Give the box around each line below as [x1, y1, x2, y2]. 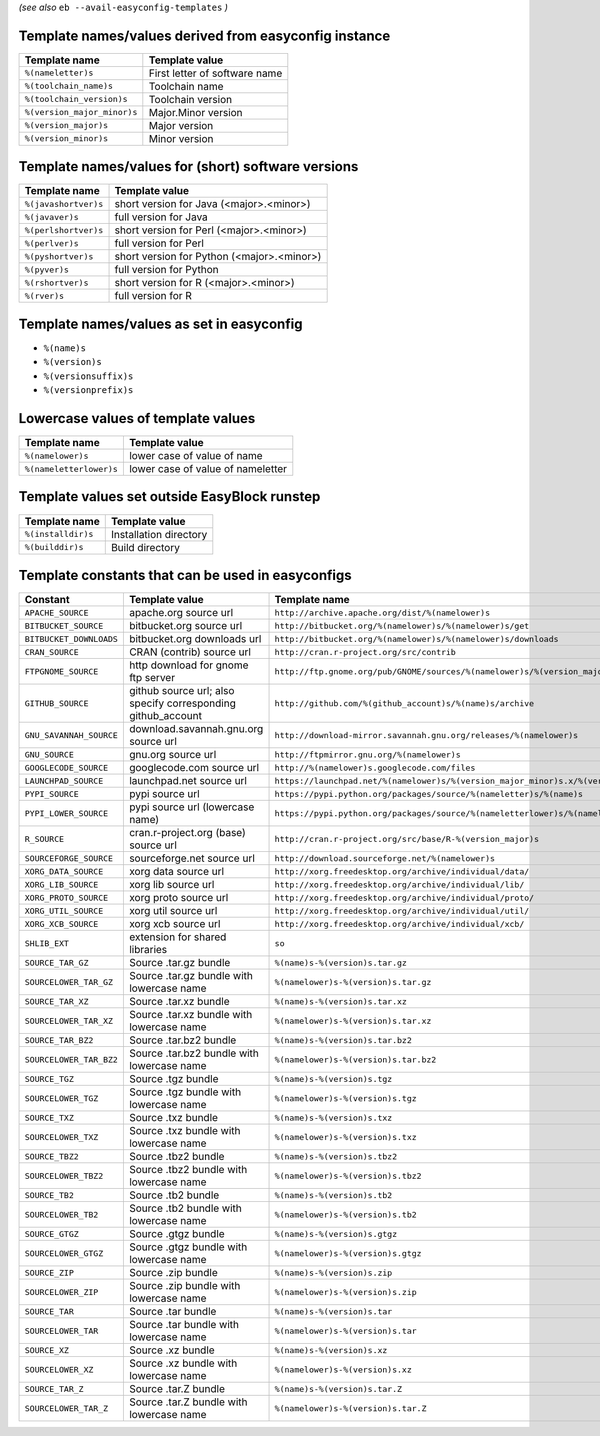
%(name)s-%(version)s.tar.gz [274, 957, 407, 968]
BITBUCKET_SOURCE [24, 620, 104, 631]
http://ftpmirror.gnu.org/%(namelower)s [274, 749, 462, 760]
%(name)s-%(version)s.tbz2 [274, 1151, 398, 1162]
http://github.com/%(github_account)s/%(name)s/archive [274, 698, 535, 709]
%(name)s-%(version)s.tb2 [274, 1190, 393, 1200]
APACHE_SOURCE [24, 607, 89, 618]
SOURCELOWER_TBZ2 [24, 1170, 104, 1181]
